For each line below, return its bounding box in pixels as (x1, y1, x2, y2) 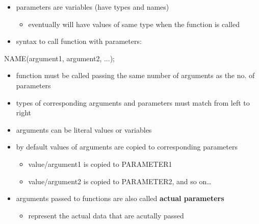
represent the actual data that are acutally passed (28, 210, 184, 220)
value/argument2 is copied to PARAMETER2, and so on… (28, 176, 212, 186)
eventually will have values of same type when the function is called (28, 18, 240, 29)
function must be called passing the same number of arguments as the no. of (16, 70, 255, 81)
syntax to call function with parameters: (16, 36, 142, 46)
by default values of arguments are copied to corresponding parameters (16, 141, 238, 152)
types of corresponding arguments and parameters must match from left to (16, 97, 250, 108)
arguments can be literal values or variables (16, 124, 152, 135)
